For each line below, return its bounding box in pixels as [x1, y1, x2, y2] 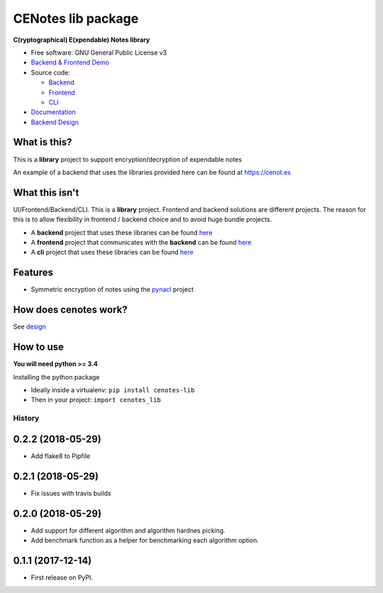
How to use [13, 341, 64, 353]
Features [13, 267, 53, 279]
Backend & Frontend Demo [30, 58, 110, 67]
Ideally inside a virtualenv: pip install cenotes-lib [30, 385, 195, 394]
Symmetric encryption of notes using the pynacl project [30, 285, 194, 294]
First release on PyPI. [30, 573, 94, 582]
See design [13, 323, 46, 331]
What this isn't [13, 187, 79, 199]
